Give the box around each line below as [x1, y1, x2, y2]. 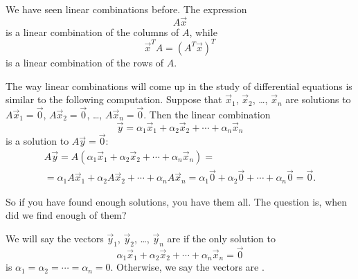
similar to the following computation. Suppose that [6, 92, 222, 107]
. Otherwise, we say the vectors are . [110, 260, 265, 274]
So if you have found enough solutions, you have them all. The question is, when [6, 194, 348, 208]
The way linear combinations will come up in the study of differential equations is [6, 78, 352, 93]
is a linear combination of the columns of [6, 24, 179, 39]
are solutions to [285, 92, 351, 107]
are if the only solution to [167, 231, 276, 245]
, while [189, 24, 217, 39]
